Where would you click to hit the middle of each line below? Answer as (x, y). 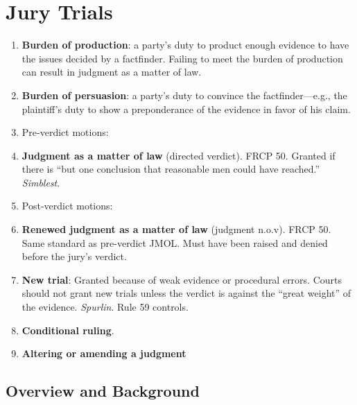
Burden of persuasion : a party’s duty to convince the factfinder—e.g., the (184, 95)
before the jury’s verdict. (74, 256)
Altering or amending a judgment (104, 353)
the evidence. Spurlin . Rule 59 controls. (105, 307)
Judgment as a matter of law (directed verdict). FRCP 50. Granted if (178, 155)
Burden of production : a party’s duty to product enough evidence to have (185, 45)
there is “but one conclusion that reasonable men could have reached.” (171, 169)
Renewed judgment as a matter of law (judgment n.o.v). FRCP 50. (176, 229)
